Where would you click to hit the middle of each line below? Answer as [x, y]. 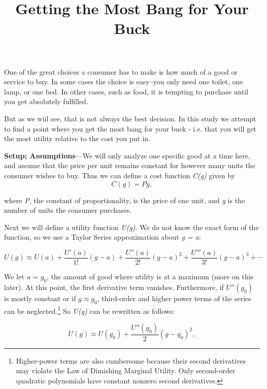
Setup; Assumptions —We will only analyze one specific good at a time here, [127, 155]
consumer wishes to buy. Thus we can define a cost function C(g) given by [120, 175]
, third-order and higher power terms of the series [174, 298]
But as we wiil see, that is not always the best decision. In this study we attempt [130, 118]
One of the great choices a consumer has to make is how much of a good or [121, 71]
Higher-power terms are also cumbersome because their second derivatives [131, 360]
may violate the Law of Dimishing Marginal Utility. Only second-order [126, 370]
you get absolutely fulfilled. [46, 101]
